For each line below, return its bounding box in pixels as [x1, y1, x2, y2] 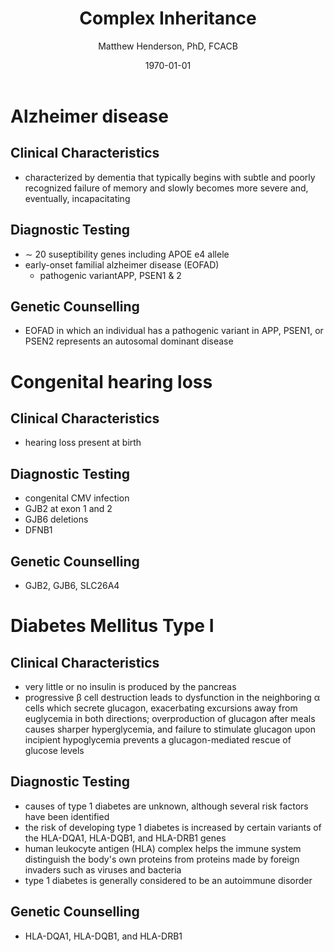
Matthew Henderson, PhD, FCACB [98, 40, 238, 52]
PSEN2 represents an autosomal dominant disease [24, 335, 234, 347]
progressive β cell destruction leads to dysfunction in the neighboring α [24, 692, 320, 703]
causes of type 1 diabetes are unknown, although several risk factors [24, 800, 309, 812]
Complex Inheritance [79, 7, 257, 30]
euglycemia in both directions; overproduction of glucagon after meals [24, 713, 316, 724]
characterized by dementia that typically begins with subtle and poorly [24, 171, 316, 183]
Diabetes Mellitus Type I [10, 615, 215, 637]
